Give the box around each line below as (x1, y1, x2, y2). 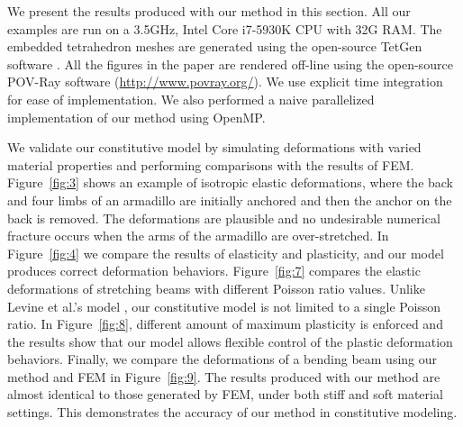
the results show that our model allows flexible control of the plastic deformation (7, 332, 453, 350)
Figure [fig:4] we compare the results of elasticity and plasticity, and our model (7, 243, 444, 262)
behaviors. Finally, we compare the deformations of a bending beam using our (7, 350, 438, 368)
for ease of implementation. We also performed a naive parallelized (7, 89, 375, 108)
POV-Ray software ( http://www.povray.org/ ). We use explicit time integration (7, 72, 443, 91)
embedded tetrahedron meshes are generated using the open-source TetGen (7, 37, 422, 56)
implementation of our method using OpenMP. (7, 107, 266, 126)
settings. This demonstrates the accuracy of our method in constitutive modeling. (7, 403, 458, 422)
